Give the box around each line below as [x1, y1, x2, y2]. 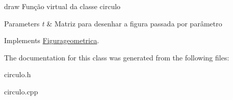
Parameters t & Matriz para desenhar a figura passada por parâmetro [4, 18, 222, 28]
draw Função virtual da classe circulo [4, 1, 121, 11]
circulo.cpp [4, 86, 38, 96]
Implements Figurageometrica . [4, 35, 99, 46]
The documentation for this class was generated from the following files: [4, 52, 229, 62]
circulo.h [4, 69, 31, 80]
